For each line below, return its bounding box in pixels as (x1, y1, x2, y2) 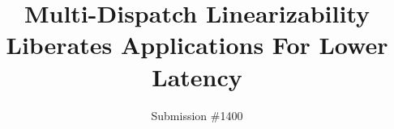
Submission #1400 (151, 106, 243, 123)
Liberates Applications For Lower (6, 28, 388, 61)
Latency (152, 60, 242, 93)
